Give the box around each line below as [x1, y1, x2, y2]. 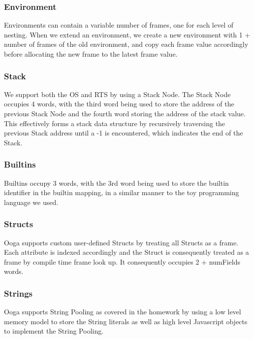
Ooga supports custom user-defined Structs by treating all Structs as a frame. [4, 237, 238, 247]
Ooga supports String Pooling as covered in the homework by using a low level [4, 306, 241, 317]
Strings [4, 287, 33, 299]
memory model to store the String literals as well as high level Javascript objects [4, 316, 248, 326]
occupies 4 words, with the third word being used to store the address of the [4, 99, 234, 109]
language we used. [4, 197, 59, 207]
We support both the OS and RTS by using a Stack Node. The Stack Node [4, 89, 231, 99]
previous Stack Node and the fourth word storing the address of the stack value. [4, 108, 246, 118]
